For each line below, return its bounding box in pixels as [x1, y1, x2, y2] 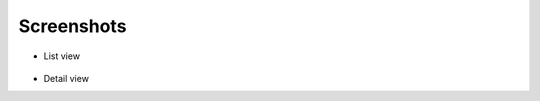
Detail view [43, 72, 90, 84]
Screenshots [18, 15, 127, 37]
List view [43, 50, 80, 62]
